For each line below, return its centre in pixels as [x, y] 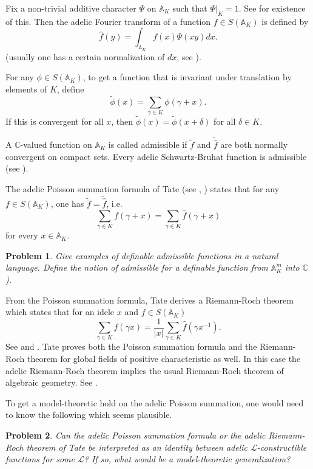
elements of [26, 89]
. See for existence [272, 8]
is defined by [285, 21]
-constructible [282, 447]
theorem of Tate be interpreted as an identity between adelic [137, 447]
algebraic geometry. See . [52, 382]
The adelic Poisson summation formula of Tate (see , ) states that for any [143, 188]
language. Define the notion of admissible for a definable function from [137, 267]
